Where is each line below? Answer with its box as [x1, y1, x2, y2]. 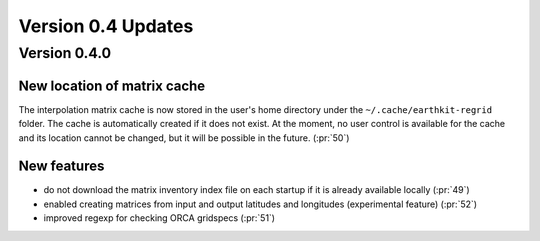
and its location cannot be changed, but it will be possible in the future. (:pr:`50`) [18, 131, 350, 144]
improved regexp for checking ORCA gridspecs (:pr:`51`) [43, 212, 275, 224]
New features [18, 158, 105, 175]
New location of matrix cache [18, 77, 206, 94]
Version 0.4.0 [18, 44, 112, 62]
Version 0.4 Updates [18, 15, 194, 37]
